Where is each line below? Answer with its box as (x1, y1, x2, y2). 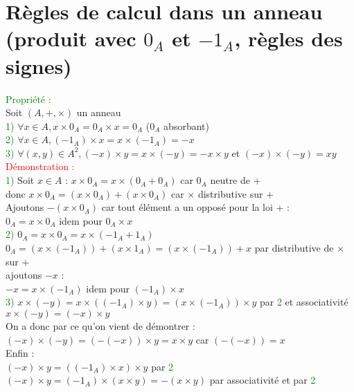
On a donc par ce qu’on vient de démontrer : (6, 319, 195, 333)
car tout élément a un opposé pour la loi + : (101, 200, 290, 214)
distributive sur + (197, 186, 274, 200)
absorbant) (163, 118, 209, 133)
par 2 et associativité (259, 295, 348, 309)
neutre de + (210, 173, 261, 187)
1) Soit (6, 173, 35, 187)
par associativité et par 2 (209, 373, 316, 387)
